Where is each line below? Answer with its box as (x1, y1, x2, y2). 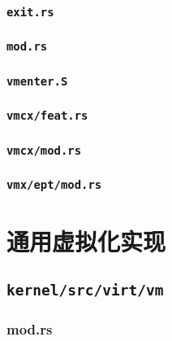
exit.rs (6, 5, 54, 19)
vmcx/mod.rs (6, 143, 82, 157)
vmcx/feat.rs (6, 109, 88, 123)
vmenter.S (6, 74, 68, 88)
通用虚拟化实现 (6, 224, 166, 257)
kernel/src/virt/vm (6, 282, 164, 299)
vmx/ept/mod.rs (6, 177, 102, 191)
